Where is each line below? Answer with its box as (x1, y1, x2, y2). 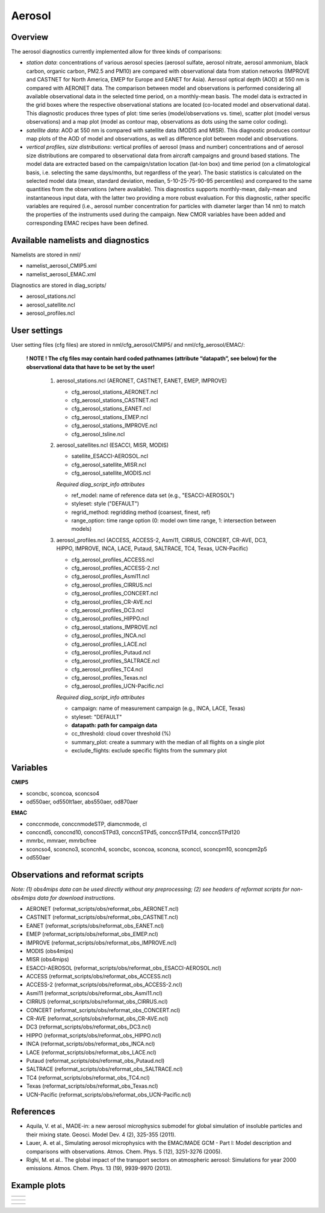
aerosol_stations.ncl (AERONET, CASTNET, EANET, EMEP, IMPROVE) (56, 377, 227, 384)
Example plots (11, 1180, 66, 1191)
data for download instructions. (37, 894, 116, 901)
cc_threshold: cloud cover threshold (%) (71, 730, 172, 737)
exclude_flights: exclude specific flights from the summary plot (71, 747, 227, 754)
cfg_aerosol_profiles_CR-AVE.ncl (71, 598, 153, 606)
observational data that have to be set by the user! (26, 363, 155, 370)
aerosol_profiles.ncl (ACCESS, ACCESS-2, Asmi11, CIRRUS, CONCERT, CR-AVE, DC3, (56, 536, 267, 543)
